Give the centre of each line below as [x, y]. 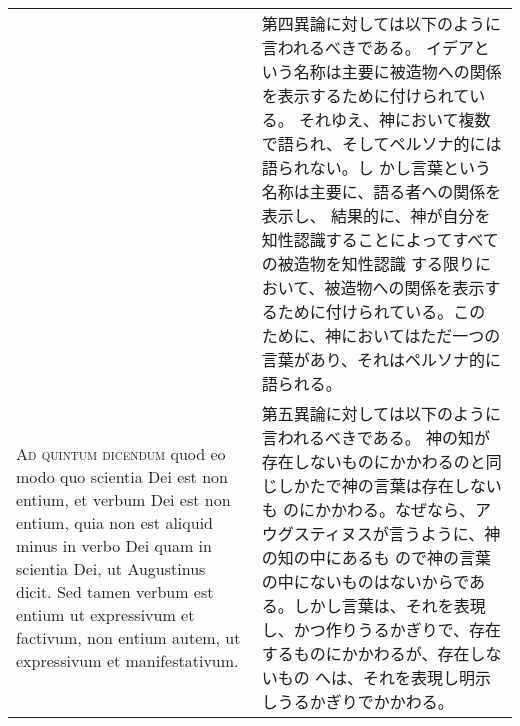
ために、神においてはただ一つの [381, 335]
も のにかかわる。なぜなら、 [368, 509]
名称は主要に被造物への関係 [397, 71]
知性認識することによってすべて [380, 239]
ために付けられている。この [381, 311]
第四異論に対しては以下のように [381, 23]
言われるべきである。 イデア [367, 47]
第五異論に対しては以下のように [381, 413]
